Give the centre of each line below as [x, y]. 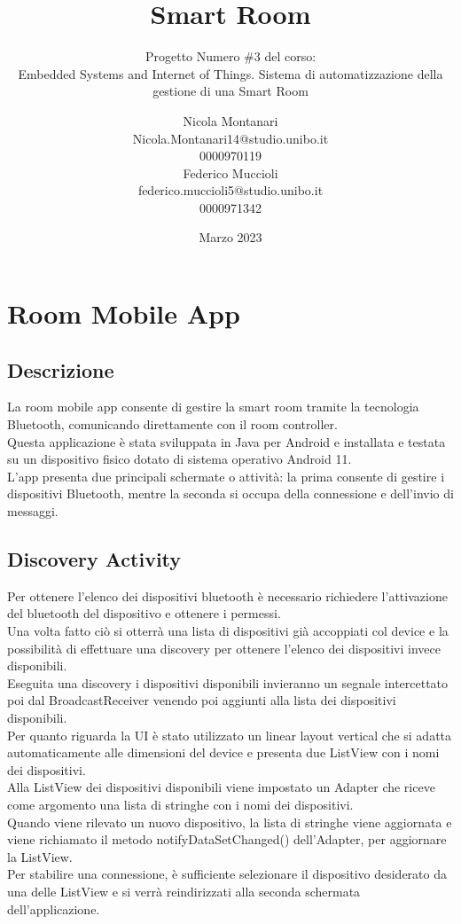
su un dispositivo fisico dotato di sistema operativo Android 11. [180, 459]
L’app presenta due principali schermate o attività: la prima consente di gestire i [226, 476]
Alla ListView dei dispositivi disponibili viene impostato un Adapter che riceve [221, 787]
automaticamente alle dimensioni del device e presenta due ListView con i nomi [223, 752]
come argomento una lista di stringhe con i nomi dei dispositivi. [180, 804]
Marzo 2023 [230, 237]
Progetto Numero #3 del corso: [230, 56]
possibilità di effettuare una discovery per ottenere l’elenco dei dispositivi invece [224, 648]
